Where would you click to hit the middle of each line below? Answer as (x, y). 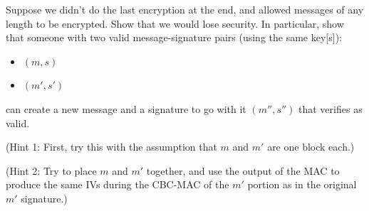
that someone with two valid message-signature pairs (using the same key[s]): (174, 37)
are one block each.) (311, 147)
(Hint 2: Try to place (51, 170)
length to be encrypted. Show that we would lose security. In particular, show (175, 23)
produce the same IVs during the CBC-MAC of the (118, 184)
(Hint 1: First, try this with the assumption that (111, 147)
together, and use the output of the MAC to (243, 170)
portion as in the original (302, 184)
